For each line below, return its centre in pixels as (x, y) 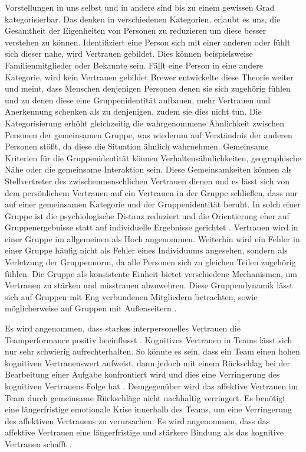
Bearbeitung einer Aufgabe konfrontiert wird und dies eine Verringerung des (142, 374)
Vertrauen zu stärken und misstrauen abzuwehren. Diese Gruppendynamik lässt (149, 285)
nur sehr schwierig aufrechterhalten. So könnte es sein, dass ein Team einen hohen (152, 351)
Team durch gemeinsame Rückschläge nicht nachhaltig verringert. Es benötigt (145, 397)
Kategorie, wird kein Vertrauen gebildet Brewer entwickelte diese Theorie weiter (149, 77)
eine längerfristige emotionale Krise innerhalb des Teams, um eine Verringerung (148, 409)
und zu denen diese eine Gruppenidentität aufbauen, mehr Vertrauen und (138, 100)
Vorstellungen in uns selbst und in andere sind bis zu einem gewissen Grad (140, 7)
